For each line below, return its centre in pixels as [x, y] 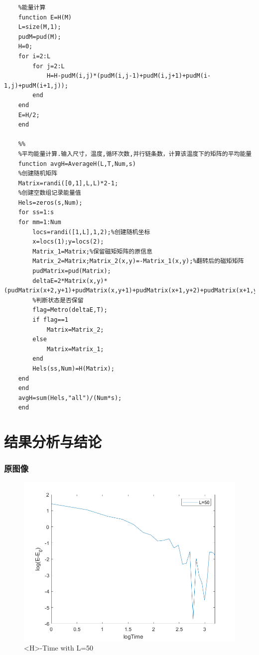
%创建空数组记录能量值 [50, 193]
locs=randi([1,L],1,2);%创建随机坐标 [91, 232]
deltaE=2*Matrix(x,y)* [70, 281]
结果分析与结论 [53, 442]
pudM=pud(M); [40, 37]
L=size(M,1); [40, 27]
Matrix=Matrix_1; [75, 349]
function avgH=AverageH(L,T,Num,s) [77, 164]
